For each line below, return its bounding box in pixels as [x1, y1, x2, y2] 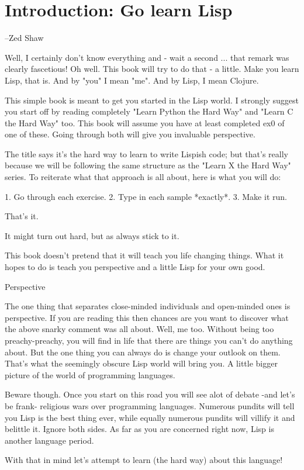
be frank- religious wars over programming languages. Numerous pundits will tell [5, 399, 295, 412]
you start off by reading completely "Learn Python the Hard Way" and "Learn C [5, 105, 293, 117]
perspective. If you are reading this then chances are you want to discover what [5, 311, 289, 323]
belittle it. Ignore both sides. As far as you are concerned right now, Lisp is [5, 423, 274, 435]
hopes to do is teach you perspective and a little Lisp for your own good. [5, 261, 265, 273]
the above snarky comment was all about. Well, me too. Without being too [5, 323, 274, 335]
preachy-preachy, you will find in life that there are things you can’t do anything [5, 334, 293, 346]
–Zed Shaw [5, 32, 44, 44]
